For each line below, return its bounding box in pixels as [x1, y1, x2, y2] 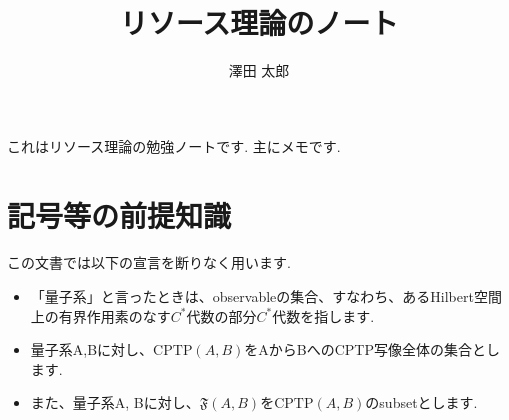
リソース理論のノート [119, 2, 399, 43]
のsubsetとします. [365, 392, 478, 413]
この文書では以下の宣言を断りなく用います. [7, 252, 291, 273]
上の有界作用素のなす [30, 305, 171, 326]
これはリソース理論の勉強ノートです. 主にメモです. [7, 135, 341, 156]
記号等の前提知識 [7, 194, 232, 235]
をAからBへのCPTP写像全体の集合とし [244, 339, 500, 360]
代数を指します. [272, 305, 375, 326]
